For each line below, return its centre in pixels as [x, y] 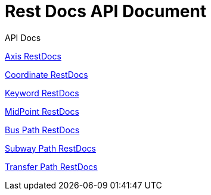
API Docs [23, 37]
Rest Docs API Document [106, 11]
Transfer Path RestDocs [51, 166]
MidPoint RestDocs [42, 111]
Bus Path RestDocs [42, 130]
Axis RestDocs [33, 56]
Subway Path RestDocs [50, 148]
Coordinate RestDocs [46, 74]
